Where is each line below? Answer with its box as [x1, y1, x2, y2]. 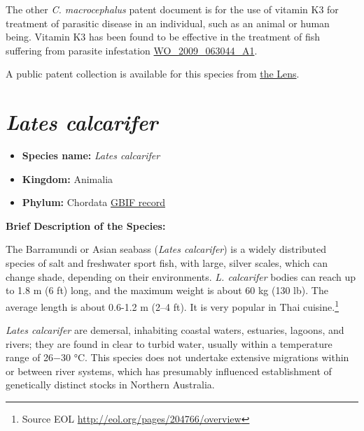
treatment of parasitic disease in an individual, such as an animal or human [6, 15, 330, 30]
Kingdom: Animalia [22, 171, 113, 186]
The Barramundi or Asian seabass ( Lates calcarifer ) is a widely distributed [6, 242, 327, 256]
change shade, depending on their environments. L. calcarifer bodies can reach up [6, 269, 356, 284]
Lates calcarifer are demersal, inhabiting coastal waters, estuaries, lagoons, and [6, 323, 344, 337]
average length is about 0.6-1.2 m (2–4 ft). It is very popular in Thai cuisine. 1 [6, 297, 339, 314]
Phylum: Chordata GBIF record [22, 195, 165, 210]
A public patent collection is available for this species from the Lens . [6, 66, 300, 81]
